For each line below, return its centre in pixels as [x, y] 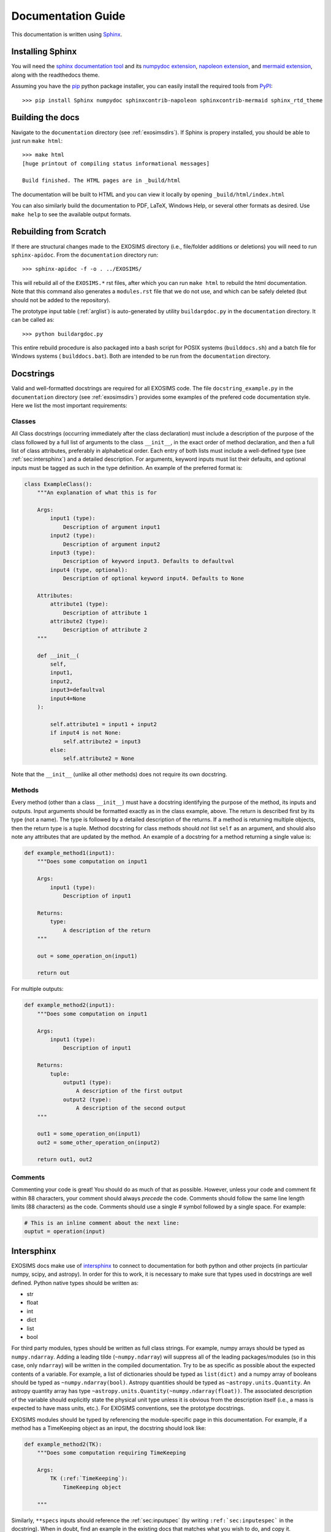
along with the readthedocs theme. [55, 75]
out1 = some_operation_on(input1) [89, 1134]
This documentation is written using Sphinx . [67, 34]
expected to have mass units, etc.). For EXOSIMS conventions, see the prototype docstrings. [128, 1408]
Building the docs [45, 117]
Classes [24, 421]
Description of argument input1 [112, 527]
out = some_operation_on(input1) [87, 956]
